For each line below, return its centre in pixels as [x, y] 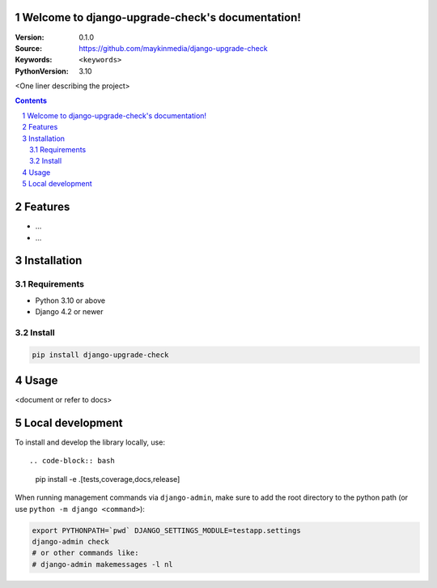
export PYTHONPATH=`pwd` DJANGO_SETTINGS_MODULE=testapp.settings [166, 530]
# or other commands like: [85, 553]
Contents [31, 100]
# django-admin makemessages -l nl [102, 564]
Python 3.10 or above [70, 300]
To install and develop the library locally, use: [90, 442]
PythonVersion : [42, 71]
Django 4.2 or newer [70, 312]
